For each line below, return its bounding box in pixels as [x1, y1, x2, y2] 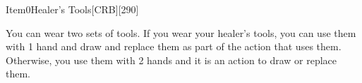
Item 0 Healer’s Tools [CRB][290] [6, 2, 139, 16]
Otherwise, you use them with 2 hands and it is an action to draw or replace [6, 52, 337, 67]
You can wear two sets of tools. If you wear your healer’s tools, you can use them [6, 25, 356, 40]
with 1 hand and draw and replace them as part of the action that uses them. [6, 39, 342, 54]
